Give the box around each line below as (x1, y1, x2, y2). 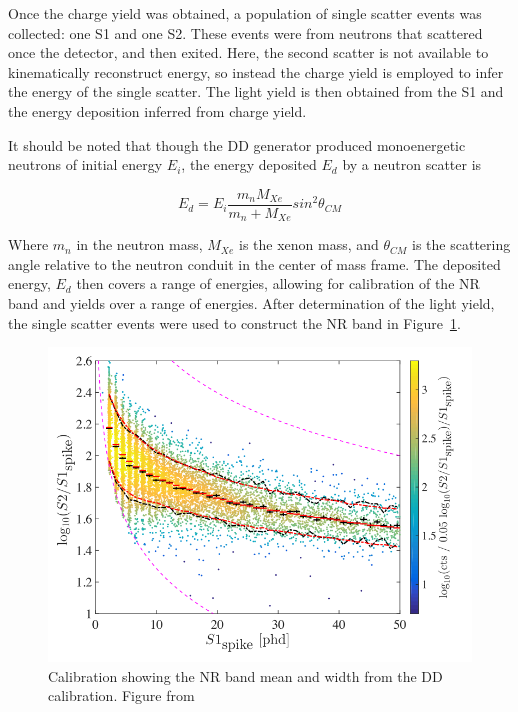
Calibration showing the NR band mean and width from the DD (48, 665, 443, 686)
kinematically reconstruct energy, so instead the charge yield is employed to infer (8, 61, 504, 82)
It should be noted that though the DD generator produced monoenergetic (8, 134, 466, 155)
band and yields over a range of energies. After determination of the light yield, (8, 293, 495, 314)
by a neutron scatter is (342, 154, 482, 175)
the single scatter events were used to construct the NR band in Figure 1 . (8, 312, 461, 333)
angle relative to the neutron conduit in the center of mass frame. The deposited (8, 253, 501, 274)
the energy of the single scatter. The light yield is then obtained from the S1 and (8, 81, 504, 102)
